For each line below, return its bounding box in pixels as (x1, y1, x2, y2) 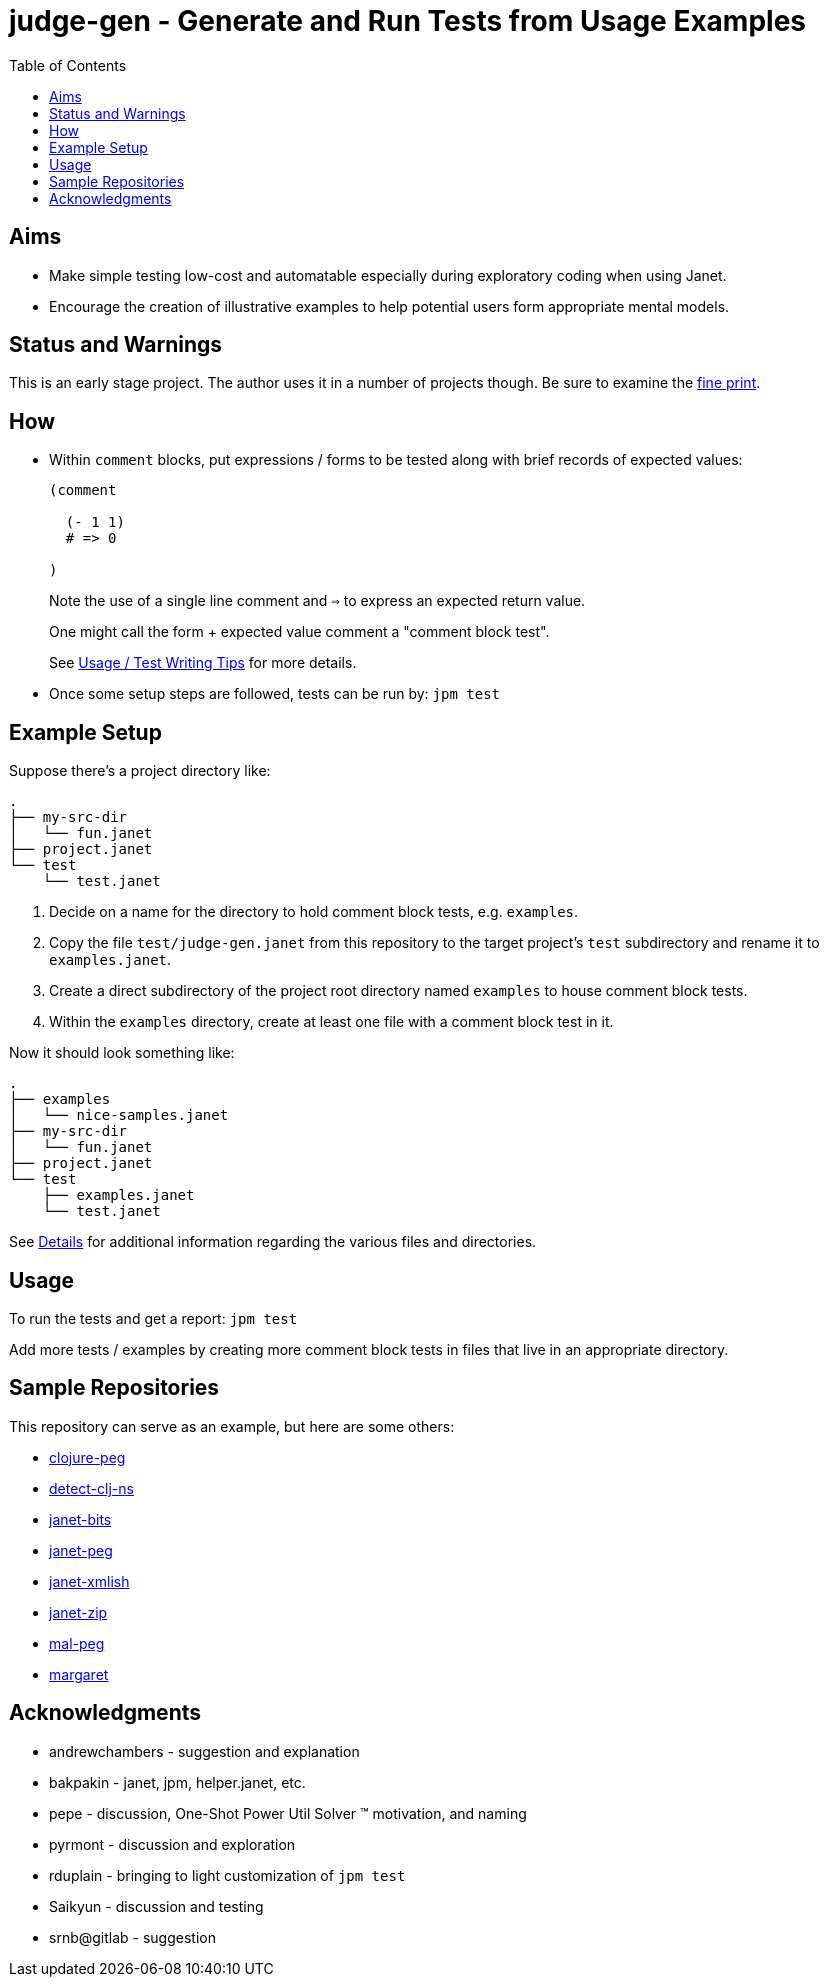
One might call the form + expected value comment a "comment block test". (49, 623, 550, 641)
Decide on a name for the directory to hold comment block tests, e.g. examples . (49, 903, 579, 921)
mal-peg (49, 1634, 105, 1652)
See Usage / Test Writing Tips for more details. (49, 654, 357, 672)
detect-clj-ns (49, 1479, 134, 1497)
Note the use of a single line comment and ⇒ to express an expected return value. (49, 592, 586, 610)
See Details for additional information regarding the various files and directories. (9, 1233, 537, 1251)
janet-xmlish (49, 1572, 130, 1590)
